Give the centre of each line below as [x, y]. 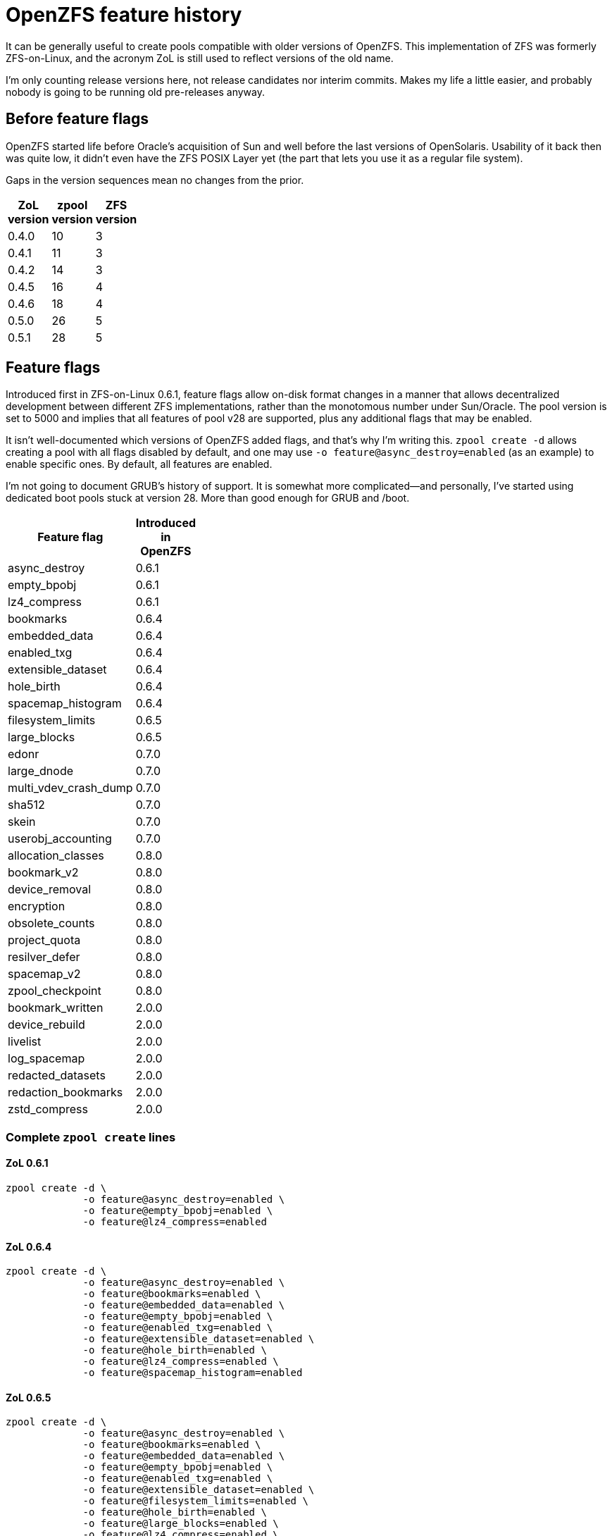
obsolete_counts [51, 923]
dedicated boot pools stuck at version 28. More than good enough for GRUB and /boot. [208, 498]
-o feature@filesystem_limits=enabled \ [195, 1501]
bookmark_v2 [43, 873]
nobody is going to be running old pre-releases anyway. [136, 92]
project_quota [44, 940]
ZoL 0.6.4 [29, 1246]
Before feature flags [77, 119]
